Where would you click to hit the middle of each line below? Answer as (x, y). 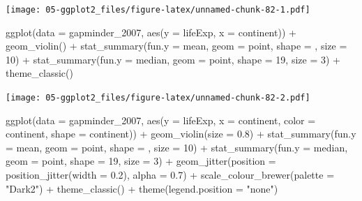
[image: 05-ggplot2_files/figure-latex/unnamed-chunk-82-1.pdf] (158, 10)
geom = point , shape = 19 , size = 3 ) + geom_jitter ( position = (141, 161)
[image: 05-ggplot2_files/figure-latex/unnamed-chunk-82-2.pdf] (158, 98)
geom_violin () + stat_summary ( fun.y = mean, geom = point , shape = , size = (176, 46)
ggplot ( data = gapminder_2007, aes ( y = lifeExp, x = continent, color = (161, 120)
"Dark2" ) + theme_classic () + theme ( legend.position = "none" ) (142, 188)
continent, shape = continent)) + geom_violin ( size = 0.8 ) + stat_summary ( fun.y (181, 134)
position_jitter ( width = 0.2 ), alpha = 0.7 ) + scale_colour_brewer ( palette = (170, 175)
